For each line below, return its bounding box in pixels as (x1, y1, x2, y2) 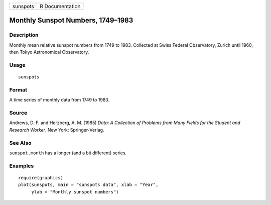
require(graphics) (18, 175, 64, 180)
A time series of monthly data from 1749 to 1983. (9, 97, 110, 103)
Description (9, 32, 39, 39)
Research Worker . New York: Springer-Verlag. (9, 127, 104, 133)
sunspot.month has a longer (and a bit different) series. (9, 150, 127, 156)
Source (9, 110, 28, 117)
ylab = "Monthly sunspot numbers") (31, 189, 119, 194)
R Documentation (39, 3, 81, 10)
